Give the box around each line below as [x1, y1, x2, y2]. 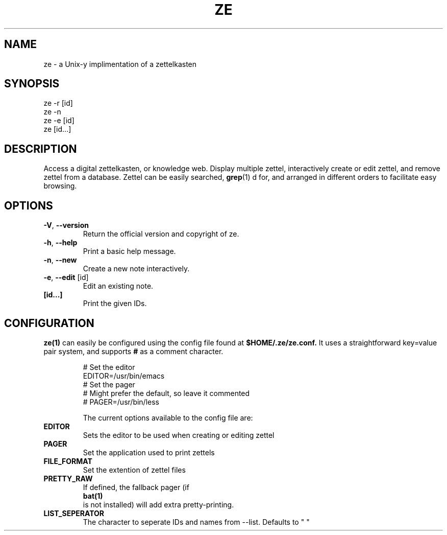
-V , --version [43, 221, 89, 230]
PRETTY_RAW [43, 474, 93, 483]
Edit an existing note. [83, 282, 154, 291]
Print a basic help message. [83, 247, 176, 256]
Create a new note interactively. [83, 264, 190, 273]
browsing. [43, 181, 77, 191]
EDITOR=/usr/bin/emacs [83, 371, 165, 380]
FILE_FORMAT [43, 456, 92, 466]
